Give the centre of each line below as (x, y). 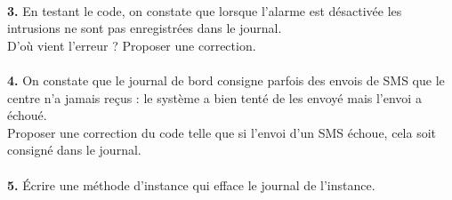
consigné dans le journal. (74, 150)
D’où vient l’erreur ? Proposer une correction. (132, 45)
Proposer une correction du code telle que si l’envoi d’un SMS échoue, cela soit (222, 132)
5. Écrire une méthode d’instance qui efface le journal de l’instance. (191, 184)
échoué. (27, 115)
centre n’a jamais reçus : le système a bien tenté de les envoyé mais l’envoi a (214, 97)
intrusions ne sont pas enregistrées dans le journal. (145, 28)
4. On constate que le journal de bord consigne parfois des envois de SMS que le (226, 80)
